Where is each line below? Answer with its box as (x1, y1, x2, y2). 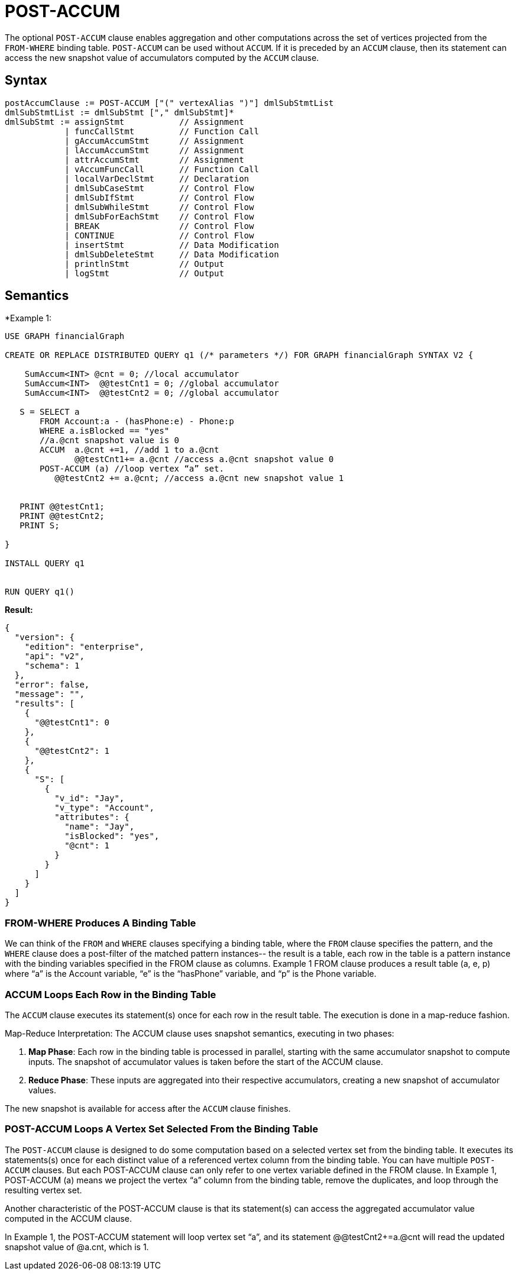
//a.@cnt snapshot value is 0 (40, 435, 180, 446)
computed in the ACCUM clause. (5, 1213, 132, 1224)
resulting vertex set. (5, 1184, 82, 1195)
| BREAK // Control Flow (64, 221, 254, 231)
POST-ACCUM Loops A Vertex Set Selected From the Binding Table (5, 1123, 318, 1135)
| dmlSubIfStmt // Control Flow (64, 192, 254, 202)
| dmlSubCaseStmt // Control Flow (64, 183, 254, 193)
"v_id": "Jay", (54, 793, 125, 803)
